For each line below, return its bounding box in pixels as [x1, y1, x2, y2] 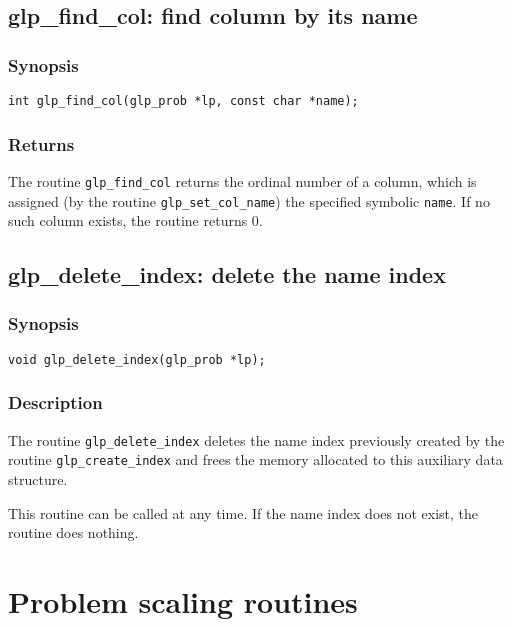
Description [8, 390, 103, 415]
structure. [8, 468, 68, 489]
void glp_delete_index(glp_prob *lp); [8, 352, 266, 367]
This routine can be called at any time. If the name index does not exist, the [8, 502, 479, 523]
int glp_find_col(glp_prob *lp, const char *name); [8, 94, 359, 108]
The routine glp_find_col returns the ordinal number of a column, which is [8, 170, 477, 191]
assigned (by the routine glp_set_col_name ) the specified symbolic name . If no [8, 190, 490, 211]
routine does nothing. [8, 522, 139, 543]
